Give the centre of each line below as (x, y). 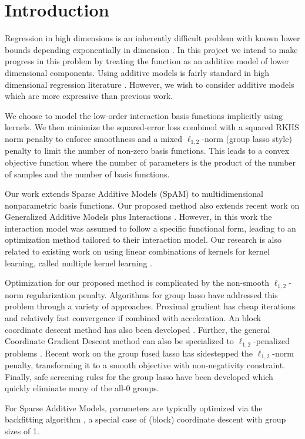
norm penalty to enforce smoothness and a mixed (94, 138)
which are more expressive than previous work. (89, 96)
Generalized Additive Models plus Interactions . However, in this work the (138, 217)
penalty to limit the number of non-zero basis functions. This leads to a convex (147, 151)
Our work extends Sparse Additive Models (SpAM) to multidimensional (134, 194)
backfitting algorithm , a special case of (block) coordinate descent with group (145, 419)
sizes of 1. (22, 430)
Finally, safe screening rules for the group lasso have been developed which (139, 376)
